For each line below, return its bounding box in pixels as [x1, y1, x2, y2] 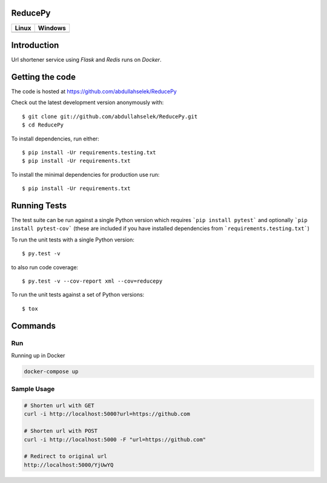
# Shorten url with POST [24, 427, 98, 435]
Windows [38, 24, 66, 32]
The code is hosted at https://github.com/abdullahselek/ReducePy [11, 88, 177, 95]
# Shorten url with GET [24, 402, 95, 409]
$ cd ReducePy [22, 122, 64, 128]
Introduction [11, 40, 59, 50]
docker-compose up [24, 368, 79, 375]
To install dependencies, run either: [11, 135, 99, 142]
